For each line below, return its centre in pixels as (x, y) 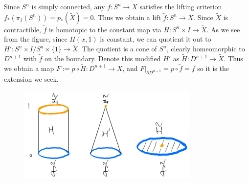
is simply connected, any (68, 6)
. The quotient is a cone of (117, 49)
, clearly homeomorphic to (206, 49)
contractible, (23, 29)
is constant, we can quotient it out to (156, 39)
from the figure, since (36, 39)
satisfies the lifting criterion (181, 6)
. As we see (223, 29)
